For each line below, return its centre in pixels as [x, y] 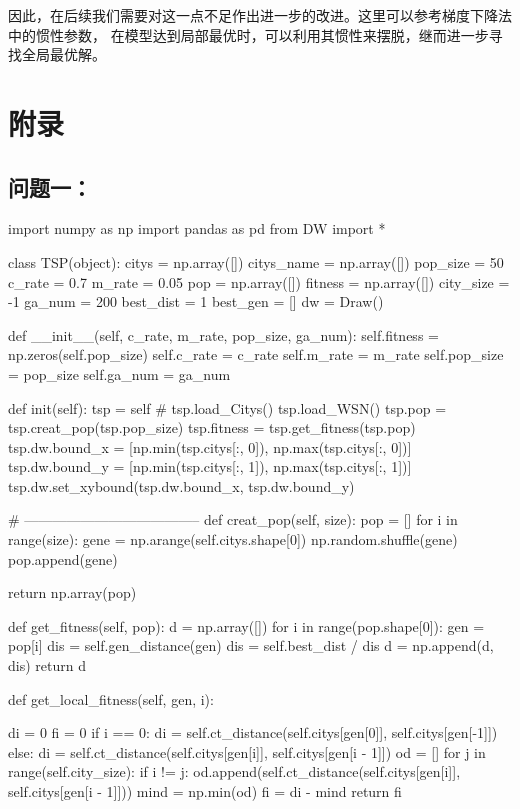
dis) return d [47, 665]
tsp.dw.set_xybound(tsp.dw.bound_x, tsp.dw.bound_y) [181, 485]
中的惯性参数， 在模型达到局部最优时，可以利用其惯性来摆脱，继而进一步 [248, 34]
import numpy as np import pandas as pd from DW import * [197, 228]
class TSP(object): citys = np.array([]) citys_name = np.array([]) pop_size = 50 [256, 261]
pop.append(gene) [63, 558]
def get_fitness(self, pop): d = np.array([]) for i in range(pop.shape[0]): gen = [246, 625]
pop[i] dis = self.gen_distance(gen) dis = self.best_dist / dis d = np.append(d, [251, 645]
